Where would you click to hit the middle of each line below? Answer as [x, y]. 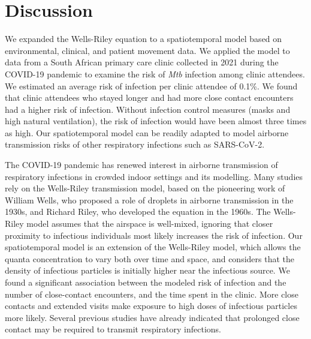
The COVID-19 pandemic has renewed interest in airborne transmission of [141, 165]
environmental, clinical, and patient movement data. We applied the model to [147, 50]
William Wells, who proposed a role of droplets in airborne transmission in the [149, 199]
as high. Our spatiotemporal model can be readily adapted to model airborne [147, 132]
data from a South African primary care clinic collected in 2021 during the [142, 62]
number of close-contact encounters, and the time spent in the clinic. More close [152, 294]
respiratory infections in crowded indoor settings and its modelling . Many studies [154, 176]
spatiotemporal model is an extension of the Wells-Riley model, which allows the [153, 247]
